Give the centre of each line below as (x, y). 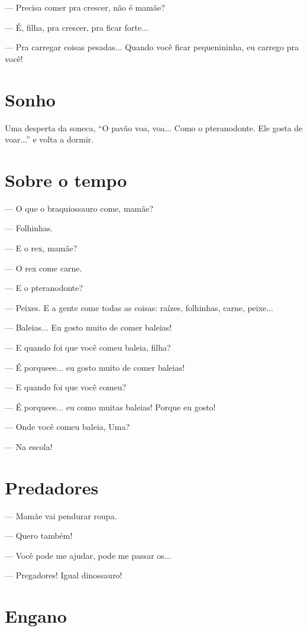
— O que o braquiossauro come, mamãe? (79, 208)
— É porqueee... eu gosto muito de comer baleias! (95, 367)
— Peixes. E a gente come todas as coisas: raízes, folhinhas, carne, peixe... (139, 307)
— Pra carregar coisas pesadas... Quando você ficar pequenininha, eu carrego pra (152, 47)
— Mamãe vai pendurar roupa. (61, 515)
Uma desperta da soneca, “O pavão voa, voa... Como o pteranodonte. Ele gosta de (154, 127)
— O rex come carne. (43, 268)
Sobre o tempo (66, 179)
